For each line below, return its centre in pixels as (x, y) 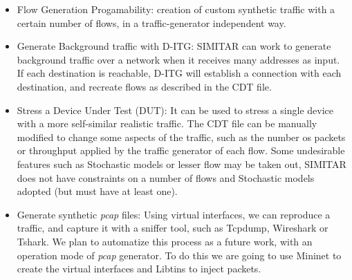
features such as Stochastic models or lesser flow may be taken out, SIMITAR (182, 164)
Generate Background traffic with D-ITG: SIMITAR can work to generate (174, 46)
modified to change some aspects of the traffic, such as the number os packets (181, 137)
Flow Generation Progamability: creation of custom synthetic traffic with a (176, 9)
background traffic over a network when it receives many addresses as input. (178, 59)
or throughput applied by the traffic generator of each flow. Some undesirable (181, 150)
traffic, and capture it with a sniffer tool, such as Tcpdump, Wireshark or (173, 228)
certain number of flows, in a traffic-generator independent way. (151, 22)
